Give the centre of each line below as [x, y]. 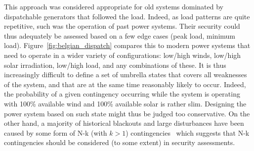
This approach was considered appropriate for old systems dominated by [114, 6]
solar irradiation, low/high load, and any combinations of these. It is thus [115, 65]
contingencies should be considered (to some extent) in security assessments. [120, 142]
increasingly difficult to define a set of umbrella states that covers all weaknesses [126, 75]
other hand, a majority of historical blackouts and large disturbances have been [124, 123]
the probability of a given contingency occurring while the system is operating [122, 94]
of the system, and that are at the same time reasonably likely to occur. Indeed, [125, 84]
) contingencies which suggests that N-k [188, 132]
